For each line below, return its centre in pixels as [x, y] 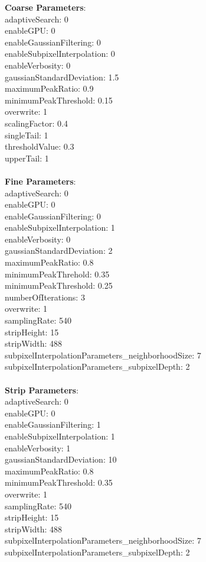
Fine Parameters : [40, 181]
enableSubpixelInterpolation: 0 [60, 54]
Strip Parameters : [42, 390]
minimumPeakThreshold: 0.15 [59, 100]
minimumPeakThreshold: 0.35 [59, 482]
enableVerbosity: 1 [38, 448]
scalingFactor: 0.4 [36, 123]
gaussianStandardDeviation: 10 [61, 459]
